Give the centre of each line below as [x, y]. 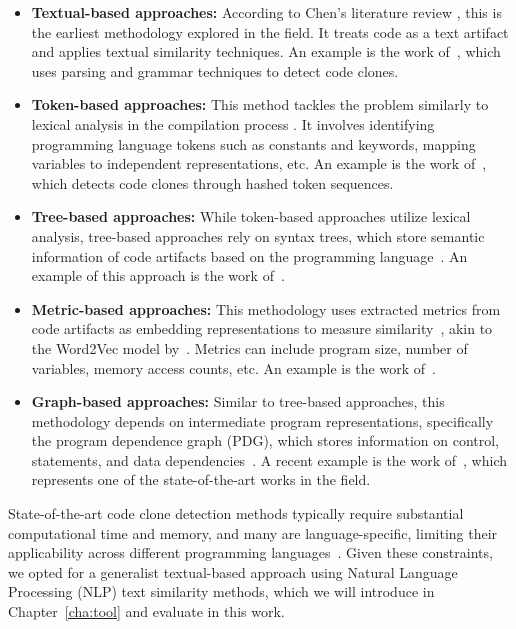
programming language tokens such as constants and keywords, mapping [253, 143]
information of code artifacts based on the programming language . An [249, 255]
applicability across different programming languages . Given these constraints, [250, 552]
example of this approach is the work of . [158, 275]
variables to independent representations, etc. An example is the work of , [259, 163]
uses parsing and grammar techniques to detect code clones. [215, 70]
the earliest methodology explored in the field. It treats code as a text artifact [270, 31]
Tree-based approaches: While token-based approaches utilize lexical [251, 216]
